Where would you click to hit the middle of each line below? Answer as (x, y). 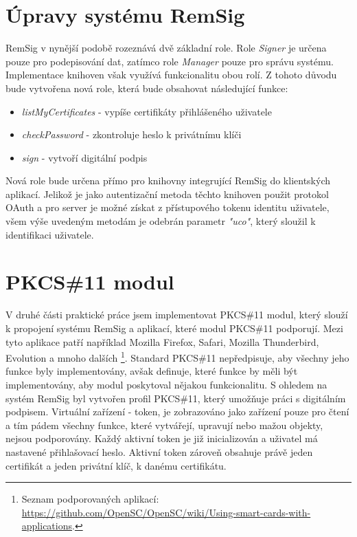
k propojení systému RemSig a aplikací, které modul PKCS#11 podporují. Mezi (174, 328)
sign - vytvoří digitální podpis (84, 157)
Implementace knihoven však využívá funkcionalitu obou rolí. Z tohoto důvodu (171, 75)
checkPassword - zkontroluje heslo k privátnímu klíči (131, 134)
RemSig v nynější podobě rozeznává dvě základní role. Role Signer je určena (166, 48)
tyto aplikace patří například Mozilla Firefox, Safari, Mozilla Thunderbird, (162, 341)
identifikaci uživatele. (50, 234)
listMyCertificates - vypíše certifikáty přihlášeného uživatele (147, 111)
